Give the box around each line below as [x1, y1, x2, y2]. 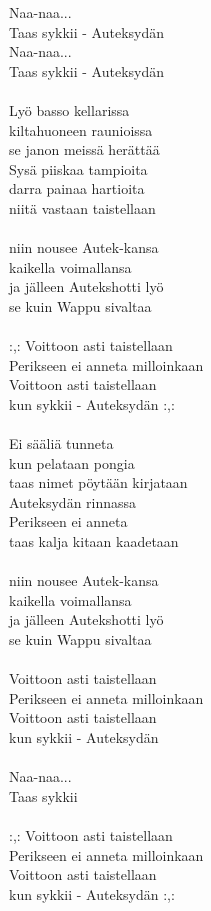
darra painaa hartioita [9, 178, 145, 199]
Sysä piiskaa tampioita [9, 158, 148, 179]
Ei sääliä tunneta [9, 433, 114, 454]
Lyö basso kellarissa [9, 99, 130, 120]
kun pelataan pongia [9, 452, 135, 473]
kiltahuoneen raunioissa [9, 119, 153, 140]
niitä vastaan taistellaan [9, 197, 156, 218]
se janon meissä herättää [9, 139, 160, 160]
